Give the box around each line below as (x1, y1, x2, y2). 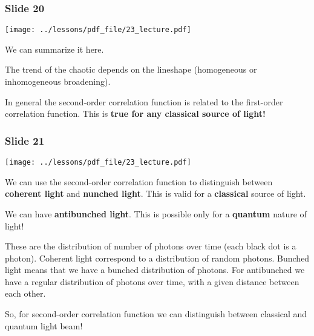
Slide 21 (5, 133, 45, 148)
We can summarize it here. (5, 42, 104, 55)
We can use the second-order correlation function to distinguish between (5, 175, 273, 188)
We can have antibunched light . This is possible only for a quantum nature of (5, 207, 307, 220)
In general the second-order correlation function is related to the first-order (5, 95, 283, 108)
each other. (5, 287, 46, 300)
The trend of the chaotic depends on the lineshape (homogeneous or (5, 63, 257, 76)
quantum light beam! (5, 319, 83, 332)
